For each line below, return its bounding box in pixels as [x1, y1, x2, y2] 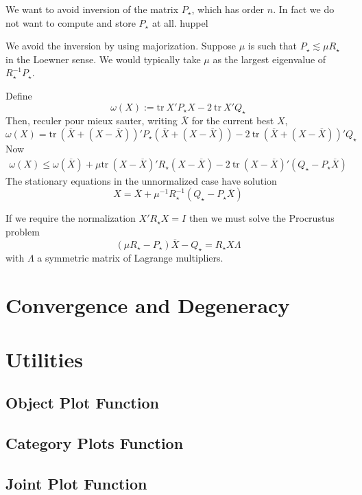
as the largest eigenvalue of [213, 51, 326, 66]
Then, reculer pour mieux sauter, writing [5, 113, 178, 128]
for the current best [191, 113, 274, 128]
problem [5, 224, 40, 238]
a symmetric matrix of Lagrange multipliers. [37, 251, 224, 265]
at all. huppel [152, 15, 208, 30]
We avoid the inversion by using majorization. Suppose [5, 38, 236, 53]
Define [5, 88, 32, 102]
